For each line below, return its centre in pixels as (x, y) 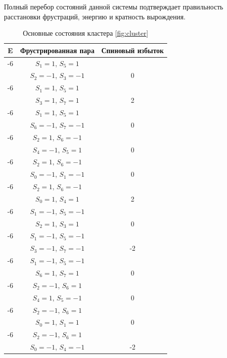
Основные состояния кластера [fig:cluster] (86, 33)
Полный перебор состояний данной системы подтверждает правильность (114, 6)
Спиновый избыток (133, 50)
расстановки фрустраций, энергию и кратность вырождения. (95, 16)
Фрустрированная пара (57, 50)
